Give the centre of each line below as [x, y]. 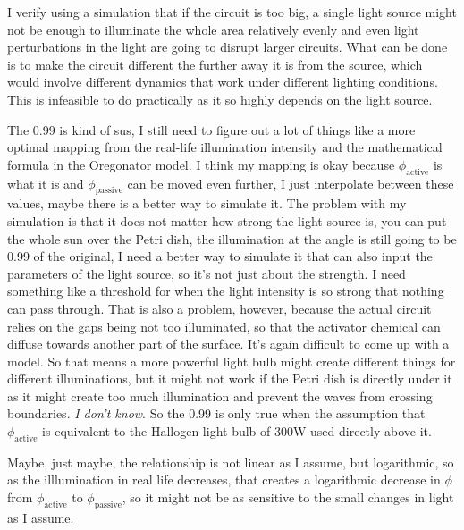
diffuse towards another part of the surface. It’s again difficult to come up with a [228, 344]
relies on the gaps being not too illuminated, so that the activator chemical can [224, 326]
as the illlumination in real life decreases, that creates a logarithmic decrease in [224, 480]
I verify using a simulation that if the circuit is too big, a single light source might [232, 12]
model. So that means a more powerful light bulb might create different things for [232, 361]
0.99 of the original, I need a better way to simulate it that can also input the [220, 256]
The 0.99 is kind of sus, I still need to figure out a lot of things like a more [211, 129]
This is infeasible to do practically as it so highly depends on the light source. [220, 99]
